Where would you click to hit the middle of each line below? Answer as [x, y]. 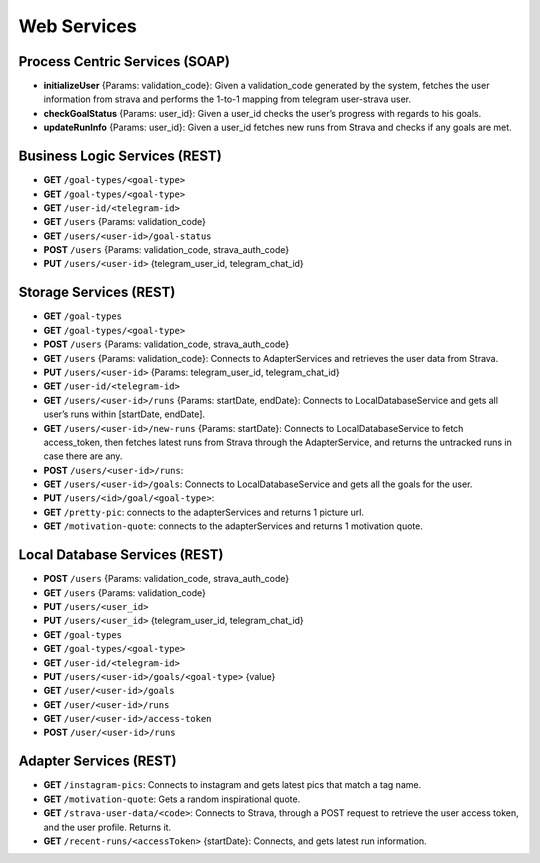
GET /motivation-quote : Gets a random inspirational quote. [172, 799]
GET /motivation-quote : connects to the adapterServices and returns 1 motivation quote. [233, 526]
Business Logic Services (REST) [120, 156]
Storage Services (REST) [97, 292]
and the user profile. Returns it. [107, 827]
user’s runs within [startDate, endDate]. [124, 414]
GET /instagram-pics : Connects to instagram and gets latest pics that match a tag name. [232, 785]
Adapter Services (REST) [97, 761]
